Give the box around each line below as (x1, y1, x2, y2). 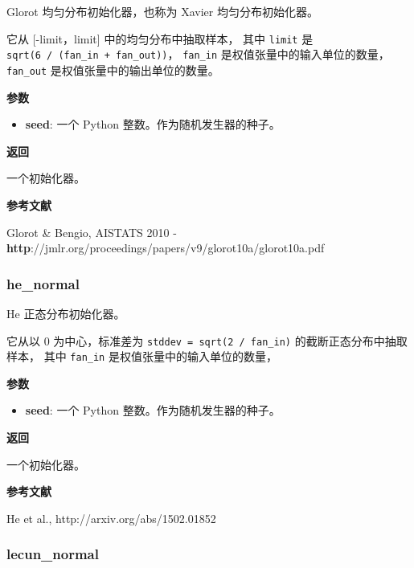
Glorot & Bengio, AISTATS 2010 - (6, 223, 177, 240)
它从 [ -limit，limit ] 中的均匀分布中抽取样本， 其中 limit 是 (6, 30, 314, 47)
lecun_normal (6, 544, 99, 564)
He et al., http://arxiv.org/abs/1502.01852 (6, 509, 216, 526)
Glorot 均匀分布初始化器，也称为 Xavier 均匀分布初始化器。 (6, 3, 318, 19)
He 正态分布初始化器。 (6, 304, 125, 321)
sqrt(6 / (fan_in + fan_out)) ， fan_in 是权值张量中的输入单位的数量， (6, 46, 390, 63)
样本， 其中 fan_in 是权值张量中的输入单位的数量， (6, 348, 277, 365)
